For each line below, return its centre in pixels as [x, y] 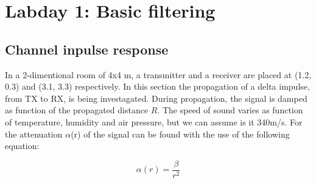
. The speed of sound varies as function [230, 110]
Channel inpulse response [87, 49]
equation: [22, 146]
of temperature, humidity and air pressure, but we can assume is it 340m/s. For [154, 121]
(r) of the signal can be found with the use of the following [180, 134]
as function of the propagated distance [77, 110]
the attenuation [34, 134]
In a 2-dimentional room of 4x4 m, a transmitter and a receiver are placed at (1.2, [158, 74]
